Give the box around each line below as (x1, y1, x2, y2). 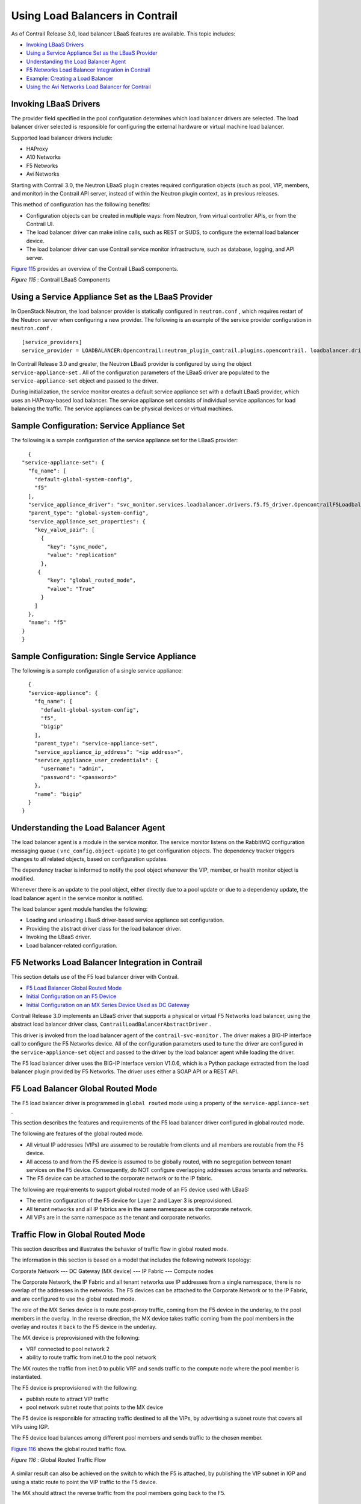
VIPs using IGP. (11, 1423, 49, 1430)
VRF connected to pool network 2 (26, 1345, 110, 1352)
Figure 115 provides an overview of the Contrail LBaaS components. (11, 265, 179, 273)
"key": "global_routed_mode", (47, 577, 137, 584)
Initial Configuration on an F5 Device (26, 993, 117, 1000)
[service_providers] (22, 339, 82, 345)
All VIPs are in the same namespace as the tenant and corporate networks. (26, 1213, 212, 1221)
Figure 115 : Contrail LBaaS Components (11, 276, 111, 283)
